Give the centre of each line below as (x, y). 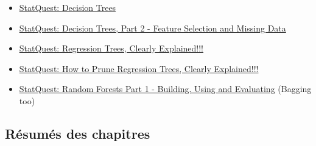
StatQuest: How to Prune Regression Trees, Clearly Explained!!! (139, 68)
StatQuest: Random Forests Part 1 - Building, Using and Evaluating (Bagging (165, 89)
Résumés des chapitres (78, 133)
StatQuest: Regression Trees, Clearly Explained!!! (111, 48)
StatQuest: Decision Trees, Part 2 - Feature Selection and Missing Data (153, 28)
